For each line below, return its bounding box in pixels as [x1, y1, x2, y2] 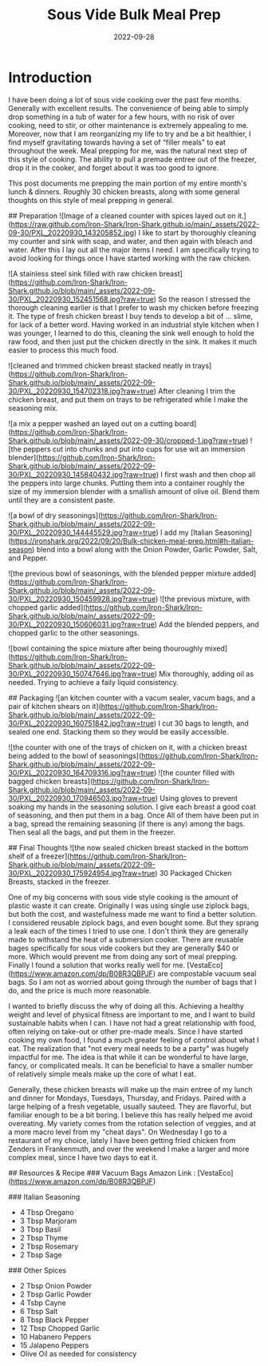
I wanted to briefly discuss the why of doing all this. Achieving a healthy [8, 1001, 245, 1010]
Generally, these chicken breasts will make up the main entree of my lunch [8, 1085, 253, 1094]
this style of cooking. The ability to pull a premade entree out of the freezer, [8, 154, 257, 164]
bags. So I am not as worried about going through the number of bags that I [8, 977, 257, 986]
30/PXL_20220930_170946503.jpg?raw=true [8, 793, 156, 802]
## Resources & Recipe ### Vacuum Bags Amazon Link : [8, 1168, 196, 1177]
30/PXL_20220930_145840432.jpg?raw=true [8, 469, 157, 479]
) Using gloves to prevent [155, 793, 238, 802]
